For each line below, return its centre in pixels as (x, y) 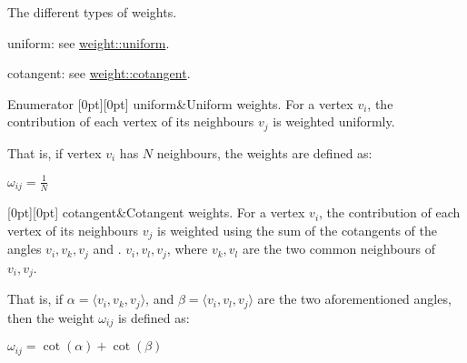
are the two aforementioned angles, (354, 299)
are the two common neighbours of (339, 249)
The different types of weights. (92, 12)
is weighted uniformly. (334, 121)
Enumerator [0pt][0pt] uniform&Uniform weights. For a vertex (180, 103)
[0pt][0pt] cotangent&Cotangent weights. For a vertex (156, 212)
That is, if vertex (55, 152)
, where (187, 249)
